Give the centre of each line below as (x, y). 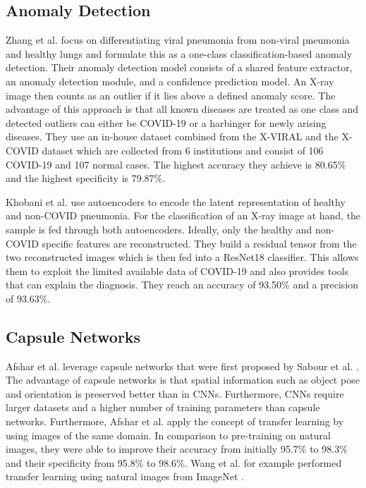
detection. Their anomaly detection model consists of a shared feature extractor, (179, 67)
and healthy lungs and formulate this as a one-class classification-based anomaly (179, 53)
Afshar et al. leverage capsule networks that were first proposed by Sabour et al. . (182, 366)
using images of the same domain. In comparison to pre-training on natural (168, 435)
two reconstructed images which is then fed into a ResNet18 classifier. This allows (182, 257)
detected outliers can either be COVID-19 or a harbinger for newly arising (166, 122)
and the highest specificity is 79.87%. (86, 178)
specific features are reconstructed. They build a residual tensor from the (199, 243)
